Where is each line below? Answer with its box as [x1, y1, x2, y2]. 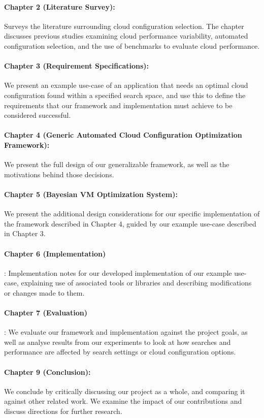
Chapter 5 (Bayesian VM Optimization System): [4, 188, 178, 199]
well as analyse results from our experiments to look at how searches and [4, 336, 231, 347]
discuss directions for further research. [4, 406, 122, 416]
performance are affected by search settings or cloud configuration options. [4, 346, 236, 357]
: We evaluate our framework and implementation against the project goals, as [4, 327, 248, 337]
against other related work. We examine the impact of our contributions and [4, 396, 242, 406]
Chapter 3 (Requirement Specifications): [4, 60, 149, 71]
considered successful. [4, 110, 71, 120]
